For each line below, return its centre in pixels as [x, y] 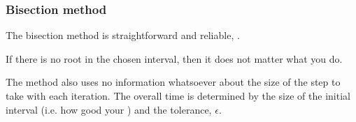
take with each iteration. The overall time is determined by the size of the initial [178, 96]
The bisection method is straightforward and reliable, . [123, 35]
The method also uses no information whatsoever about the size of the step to [173, 82]
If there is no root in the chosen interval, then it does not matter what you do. [174, 58]
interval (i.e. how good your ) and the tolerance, [109, 109]
